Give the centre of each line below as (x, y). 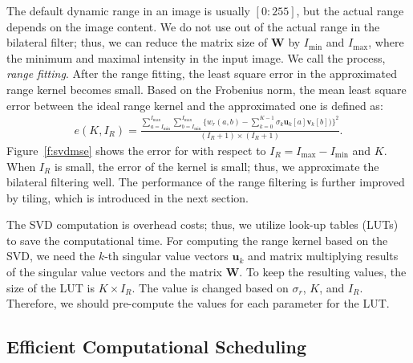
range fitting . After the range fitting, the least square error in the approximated (202, 73)
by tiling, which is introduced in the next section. (128, 197)
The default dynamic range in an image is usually (128, 10)
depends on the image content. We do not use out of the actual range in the (193, 26)
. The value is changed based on (210, 287)
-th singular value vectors (166, 256)
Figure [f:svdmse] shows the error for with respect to (136, 150)
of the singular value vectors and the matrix (114, 272)
